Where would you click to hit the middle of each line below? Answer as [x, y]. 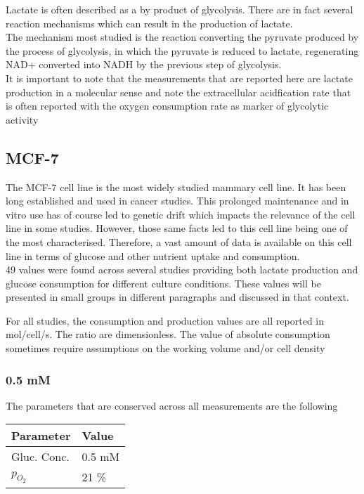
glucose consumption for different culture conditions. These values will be [163, 283]
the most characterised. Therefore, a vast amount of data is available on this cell [179, 241]
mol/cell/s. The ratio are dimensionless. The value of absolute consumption [168, 334]
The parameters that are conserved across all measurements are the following [172, 405]
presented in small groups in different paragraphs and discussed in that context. [177, 297]
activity [22, 119]
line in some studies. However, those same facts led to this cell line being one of [177, 228]
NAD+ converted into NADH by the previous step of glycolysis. [144, 64]
